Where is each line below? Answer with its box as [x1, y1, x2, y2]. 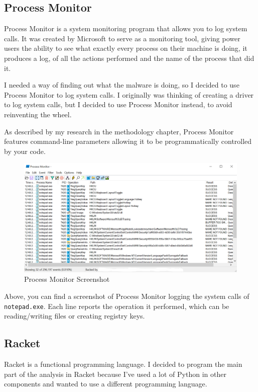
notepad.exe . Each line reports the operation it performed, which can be [4, 300, 229, 311]
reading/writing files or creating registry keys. [4, 310, 145, 321]
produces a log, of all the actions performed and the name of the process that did [4, 52, 254, 63]
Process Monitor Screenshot [24, 274, 110, 284]
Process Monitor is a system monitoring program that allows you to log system [4, 23, 247, 34]
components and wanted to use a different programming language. [4, 378, 207, 389]
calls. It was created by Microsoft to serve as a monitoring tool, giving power [4, 33, 240, 43]
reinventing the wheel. [4, 109, 72, 119]
